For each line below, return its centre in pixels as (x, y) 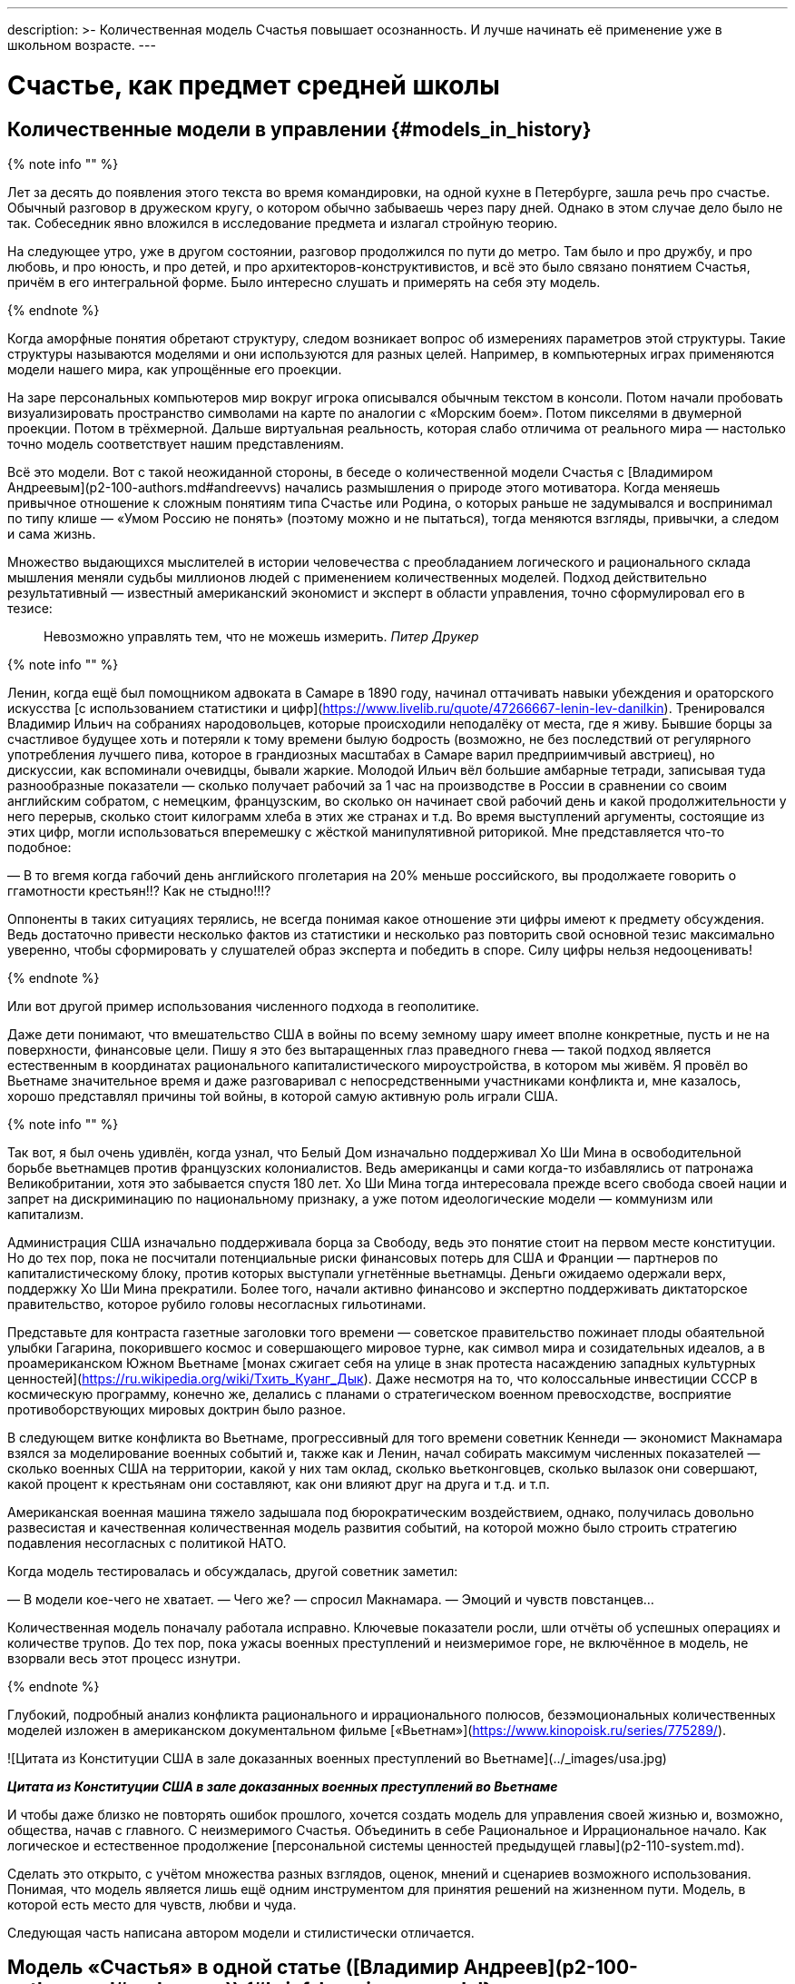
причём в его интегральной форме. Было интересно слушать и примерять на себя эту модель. (304, 282)
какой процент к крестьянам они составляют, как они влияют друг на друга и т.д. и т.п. (279, 1483)
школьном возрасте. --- (82, 45)
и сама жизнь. (52, 533)
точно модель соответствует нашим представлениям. (176, 443)
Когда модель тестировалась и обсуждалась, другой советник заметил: (233, 1571)
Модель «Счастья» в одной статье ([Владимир (233, 1968)
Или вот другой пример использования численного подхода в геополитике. (244, 1006)
